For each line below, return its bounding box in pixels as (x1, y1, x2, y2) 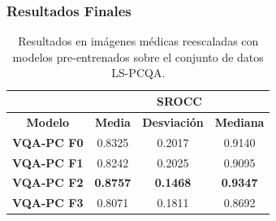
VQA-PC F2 (12, 174, 84, 191)
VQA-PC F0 (12, 133, 84, 150)
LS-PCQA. (111, 64, 166, 81)
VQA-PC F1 (12, 154, 84, 171)
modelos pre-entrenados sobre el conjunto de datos (12, 48, 264, 65)
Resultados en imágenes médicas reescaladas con (18, 32, 259, 50)
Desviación (142, 113, 204, 130)
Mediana (214, 113, 265, 130)
